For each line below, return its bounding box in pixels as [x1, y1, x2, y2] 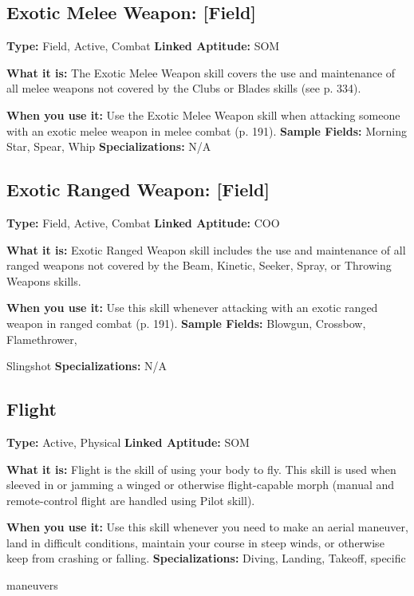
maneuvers [6, 577, 58, 594]
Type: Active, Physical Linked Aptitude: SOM [6, 433, 250, 450]
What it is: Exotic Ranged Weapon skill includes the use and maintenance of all [6, 241, 406, 258]
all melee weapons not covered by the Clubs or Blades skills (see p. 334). [6, 80, 361, 97]
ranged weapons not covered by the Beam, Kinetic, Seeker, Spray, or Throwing [6, 257, 392, 274]
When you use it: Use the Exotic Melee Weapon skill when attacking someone [6, 106, 400, 123]
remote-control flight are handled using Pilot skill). [6, 491, 255, 508]
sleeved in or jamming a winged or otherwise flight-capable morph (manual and [6, 476, 395, 493]
